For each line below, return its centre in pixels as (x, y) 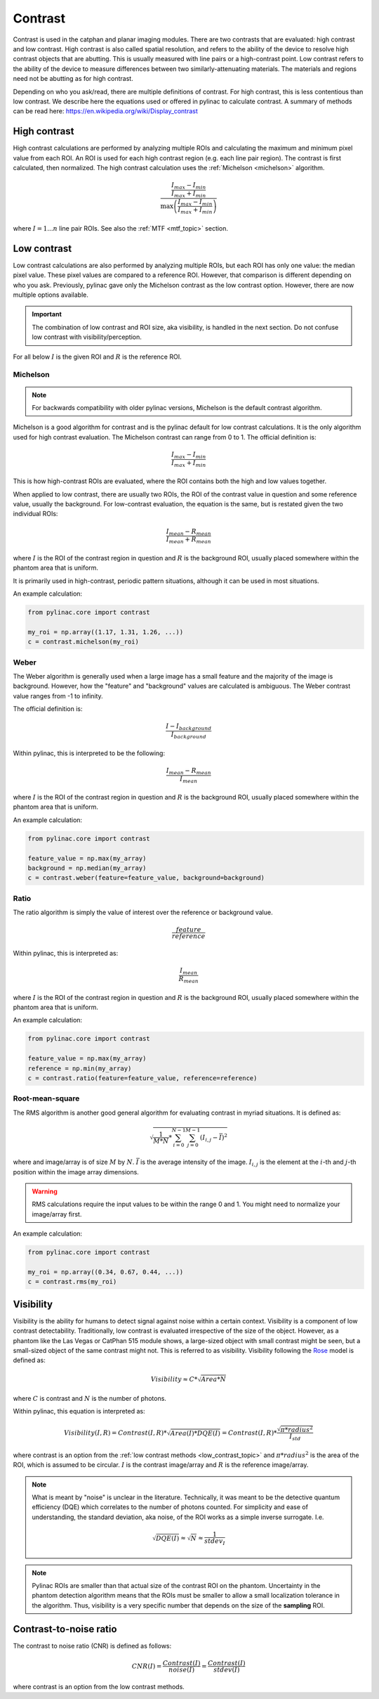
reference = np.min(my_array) (80, 1068)
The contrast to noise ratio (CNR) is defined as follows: (92, 1646)
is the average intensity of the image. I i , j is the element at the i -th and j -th (248, 1162)
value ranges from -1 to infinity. (58, 695)
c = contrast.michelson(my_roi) (84, 642)
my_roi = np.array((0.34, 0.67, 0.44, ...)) (106, 1272)
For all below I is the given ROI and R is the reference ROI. (97, 357)
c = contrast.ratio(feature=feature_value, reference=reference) (142, 1078)
